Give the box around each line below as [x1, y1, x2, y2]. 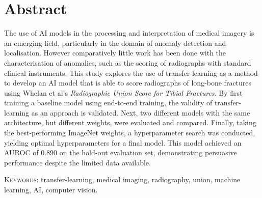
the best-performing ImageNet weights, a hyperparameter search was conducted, [4, 127, 255, 138]
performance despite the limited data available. [4, 157, 151, 167]
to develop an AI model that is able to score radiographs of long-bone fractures [4, 77, 252, 88]
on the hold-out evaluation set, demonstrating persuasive [59, 147, 237, 158]
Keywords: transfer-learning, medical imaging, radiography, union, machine [4, 174, 241, 185]
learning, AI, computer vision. [4, 184, 98, 195]
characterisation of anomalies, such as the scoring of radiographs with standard [4, 57, 251, 68]
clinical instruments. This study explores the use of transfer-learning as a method [4, 67, 258, 78]
